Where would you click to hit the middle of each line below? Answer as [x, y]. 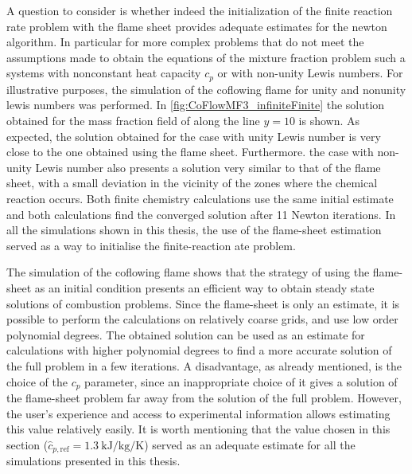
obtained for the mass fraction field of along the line [133, 121]
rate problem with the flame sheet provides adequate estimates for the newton [197, 26]
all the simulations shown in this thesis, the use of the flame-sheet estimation [194, 230]
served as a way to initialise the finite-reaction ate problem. [151, 245]
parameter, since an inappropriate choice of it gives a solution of [241, 381]
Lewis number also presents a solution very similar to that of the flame [208, 167]
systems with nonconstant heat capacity [104, 73]
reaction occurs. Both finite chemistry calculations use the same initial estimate [200, 198]
